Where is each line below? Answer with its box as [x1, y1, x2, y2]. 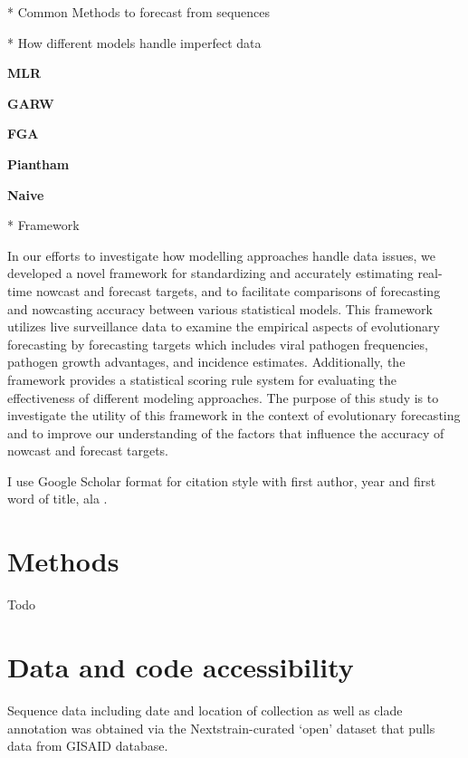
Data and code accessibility [7, 648, 354, 685]
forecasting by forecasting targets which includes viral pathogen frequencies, [7, 334, 428, 353]
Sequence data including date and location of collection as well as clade [7, 700, 403, 719]
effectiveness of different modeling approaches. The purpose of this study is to [7, 388, 439, 407]
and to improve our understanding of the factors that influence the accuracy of [7, 423, 444, 442]
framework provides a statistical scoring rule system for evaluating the [7, 369, 397, 389]
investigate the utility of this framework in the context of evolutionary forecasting [7, 406, 461, 425]
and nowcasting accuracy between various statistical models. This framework [7, 299, 433, 318]
